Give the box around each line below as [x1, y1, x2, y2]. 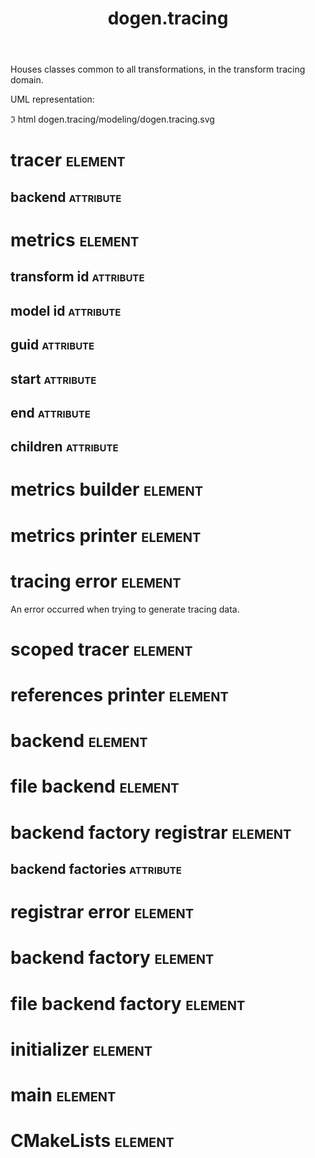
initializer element [10, 1038, 153, 1061]
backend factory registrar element [10, 821, 292, 844]
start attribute [10, 370, 97, 387]
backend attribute [10, 188, 122, 206]
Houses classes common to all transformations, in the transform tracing [10, 63, 306, 76]
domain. [10, 74, 44, 86]
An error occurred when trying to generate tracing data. [10, 603, 240, 615]
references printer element [10, 683, 229, 706]
